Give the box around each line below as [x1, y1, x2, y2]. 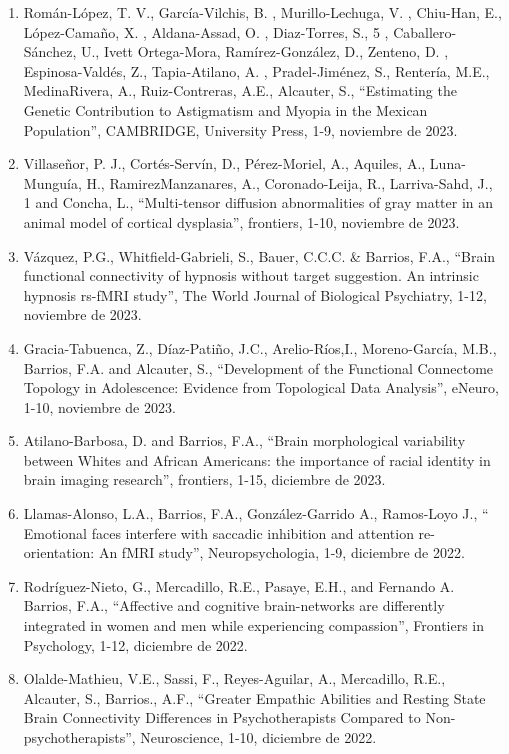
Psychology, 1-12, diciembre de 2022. [23, 634, 248, 655]
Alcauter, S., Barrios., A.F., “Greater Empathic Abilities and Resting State [23, 687, 486, 708]
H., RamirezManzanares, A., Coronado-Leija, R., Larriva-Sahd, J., [86, 172, 493, 193]
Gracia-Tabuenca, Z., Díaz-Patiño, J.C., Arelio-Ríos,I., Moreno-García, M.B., [23, 337, 497, 358]
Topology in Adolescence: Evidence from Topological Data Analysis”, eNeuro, [23, 377, 499, 398]
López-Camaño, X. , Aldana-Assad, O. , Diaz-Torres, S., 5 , [23, 21, 389, 42]
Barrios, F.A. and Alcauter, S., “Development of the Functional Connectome [23, 357, 494, 378]
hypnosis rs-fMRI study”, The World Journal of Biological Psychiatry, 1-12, [23, 284, 487, 305]
